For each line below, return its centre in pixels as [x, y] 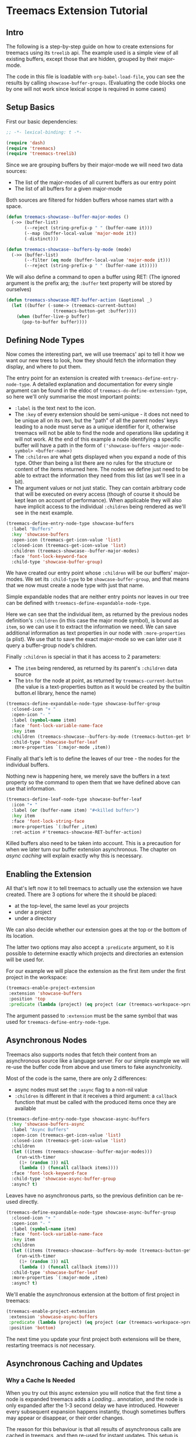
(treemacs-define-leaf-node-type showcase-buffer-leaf [74, 799]
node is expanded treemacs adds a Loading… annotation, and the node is [94, 1399]
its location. [20, 936]
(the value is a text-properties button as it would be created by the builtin [102, 687]
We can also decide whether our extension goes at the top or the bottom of [97, 929]
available [25, 1108]
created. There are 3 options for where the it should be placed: [82, 894]
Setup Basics [30, 108]
